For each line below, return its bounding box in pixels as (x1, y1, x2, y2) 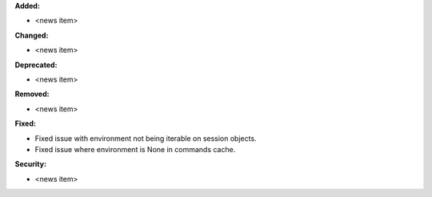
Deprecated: (14, 60, 58, 70)
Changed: (14, 30, 49, 40)
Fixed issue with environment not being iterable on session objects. (34, 133, 257, 143)
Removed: (14, 89, 50, 99)
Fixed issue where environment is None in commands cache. (34, 144, 236, 154)
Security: (14, 159, 47, 169)
